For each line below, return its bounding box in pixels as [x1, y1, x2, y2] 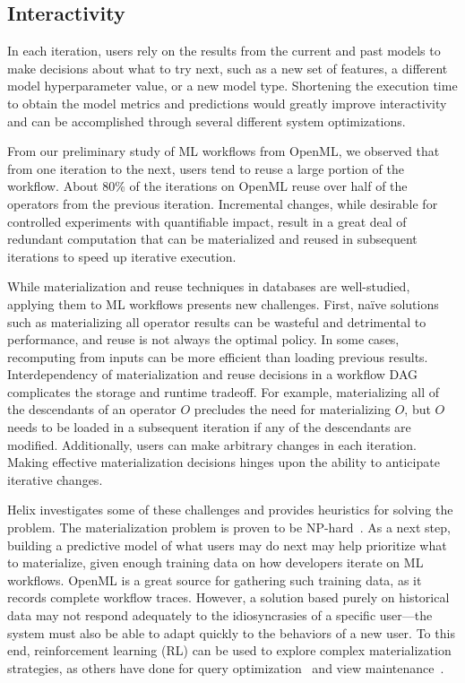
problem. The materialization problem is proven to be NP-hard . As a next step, [7, 518, 451, 537]
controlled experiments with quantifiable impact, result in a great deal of [7, 212, 407, 230]
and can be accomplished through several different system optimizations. [7, 111, 406, 130]
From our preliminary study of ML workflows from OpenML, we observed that [7, 142, 440, 160]
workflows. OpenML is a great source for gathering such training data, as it [7, 570, 422, 589]
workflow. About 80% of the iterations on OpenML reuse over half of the [7, 177, 408, 195]
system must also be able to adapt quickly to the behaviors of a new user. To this [7, 623, 455, 642]
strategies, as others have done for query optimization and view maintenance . [7, 658, 444, 677]
